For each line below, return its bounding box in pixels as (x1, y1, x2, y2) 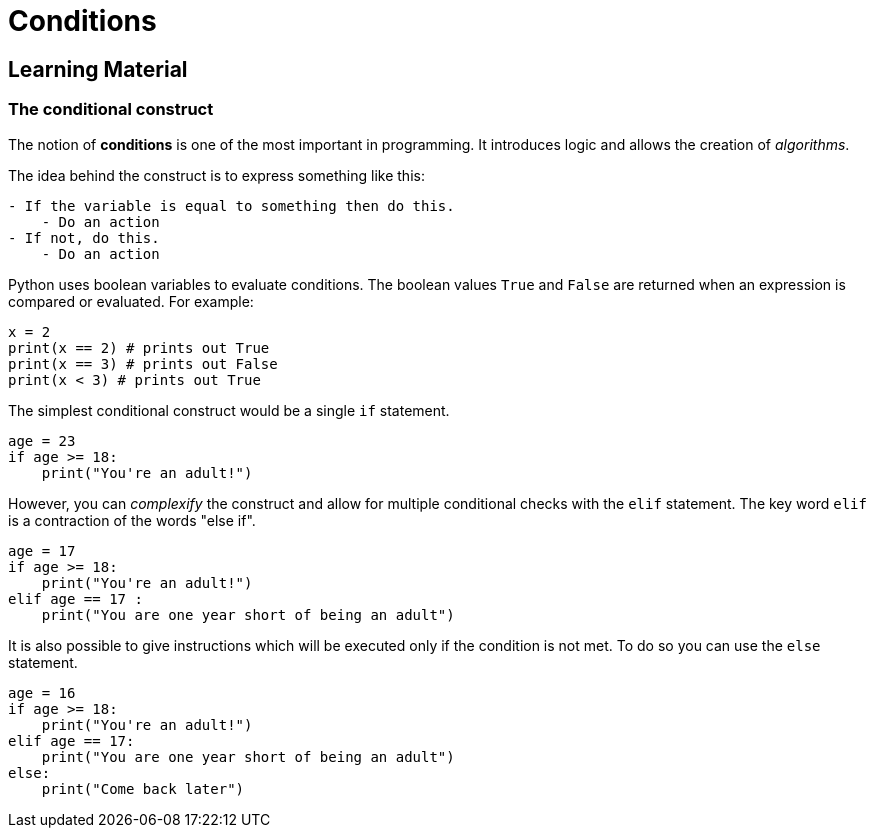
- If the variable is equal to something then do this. (8, 197, 455, 214)
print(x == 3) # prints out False (8, 355, 278, 372)
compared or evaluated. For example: (8, 292, 254, 310)
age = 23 (8, 432, 76, 449)
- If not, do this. (8, 229, 160, 246)
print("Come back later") (41, 780, 245, 797)
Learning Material (8, 56, 188, 82)
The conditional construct (8, 99, 214, 120)
